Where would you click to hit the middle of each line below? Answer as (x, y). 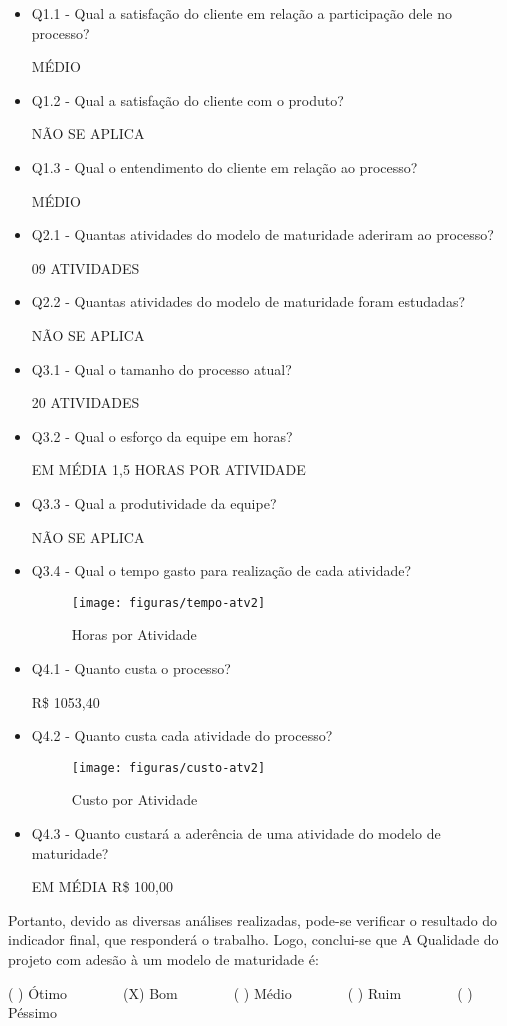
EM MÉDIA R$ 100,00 (102, 886)
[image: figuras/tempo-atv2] (168, 602)
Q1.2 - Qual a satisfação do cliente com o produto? (187, 99)
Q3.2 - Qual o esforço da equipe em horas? (162, 435)
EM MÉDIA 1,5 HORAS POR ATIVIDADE (168, 469)
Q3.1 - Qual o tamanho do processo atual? (161, 368)
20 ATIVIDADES (85, 402)
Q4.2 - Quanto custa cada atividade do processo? (182, 735)
